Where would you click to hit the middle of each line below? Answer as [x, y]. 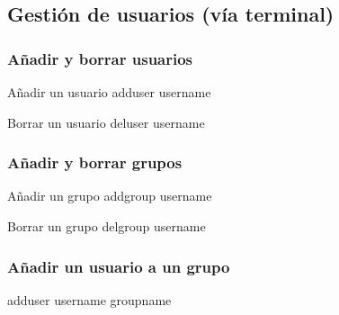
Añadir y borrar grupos [95, 162]
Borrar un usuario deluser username [106, 122]
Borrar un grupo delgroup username [107, 226]
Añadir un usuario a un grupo [119, 266]
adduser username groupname [89, 299]
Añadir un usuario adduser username [109, 92]
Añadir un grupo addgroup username [110, 196]
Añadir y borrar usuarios [100, 58]
